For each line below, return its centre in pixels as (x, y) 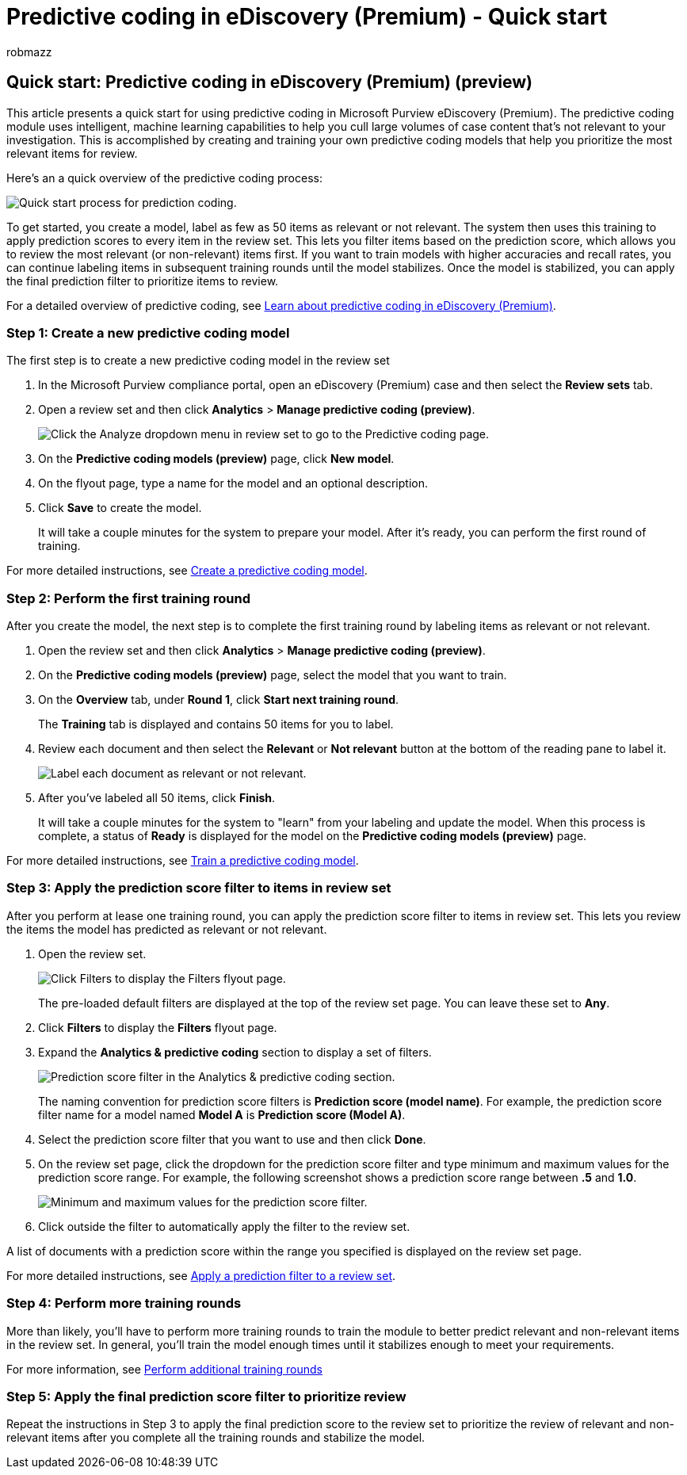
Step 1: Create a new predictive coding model (148, 332)
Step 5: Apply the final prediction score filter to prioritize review (206, 1396)
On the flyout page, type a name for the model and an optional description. (233, 483)
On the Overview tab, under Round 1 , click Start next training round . (219, 700)
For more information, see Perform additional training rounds (164, 1369)
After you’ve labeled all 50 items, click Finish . (157, 798)
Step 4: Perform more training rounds (124, 1303)
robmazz (29, 52)
